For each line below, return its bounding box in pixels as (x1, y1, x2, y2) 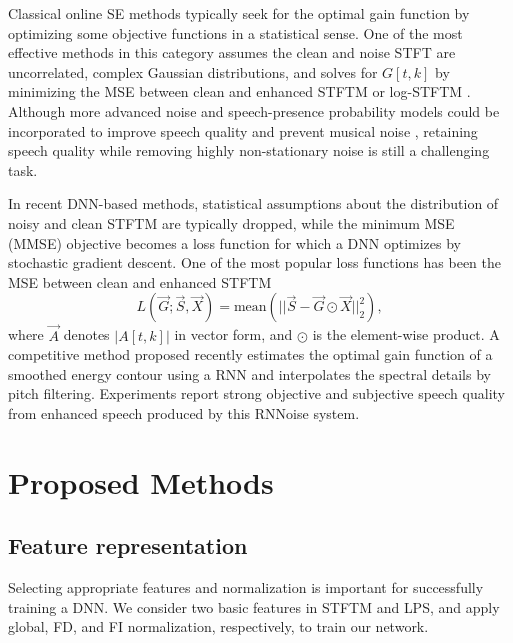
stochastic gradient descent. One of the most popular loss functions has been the (8, 252, 502, 273)
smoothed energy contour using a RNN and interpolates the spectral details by (8, 363, 491, 384)
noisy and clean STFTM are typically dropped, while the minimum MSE (8, 212, 455, 233)
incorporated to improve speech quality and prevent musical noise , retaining (8, 120, 478, 141)
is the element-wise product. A (312, 324, 500, 345)
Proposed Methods (8, 461, 274, 502)
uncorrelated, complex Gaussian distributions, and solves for (8, 61, 378, 82)
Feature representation (8, 530, 248, 561)
